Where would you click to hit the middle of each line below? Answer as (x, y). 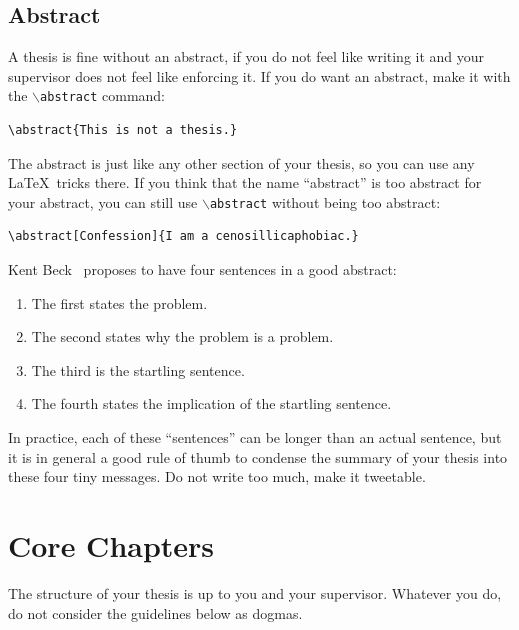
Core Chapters (111, 545)
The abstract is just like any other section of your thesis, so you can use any (241, 162)
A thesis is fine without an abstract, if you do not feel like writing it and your (246, 56)
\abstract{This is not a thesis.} (123, 130)
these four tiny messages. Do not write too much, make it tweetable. (217, 476)
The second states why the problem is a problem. (182, 336)
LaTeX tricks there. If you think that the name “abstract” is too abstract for (245, 182)
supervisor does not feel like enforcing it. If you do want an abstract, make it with (259, 75)
